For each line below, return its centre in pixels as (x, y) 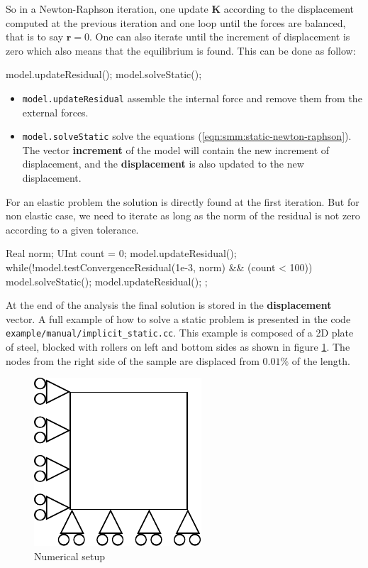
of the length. (321, 360)
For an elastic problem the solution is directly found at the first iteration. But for (183, 201)
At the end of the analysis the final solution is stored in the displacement (169, 305)
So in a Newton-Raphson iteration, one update (107, 9)
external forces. (55, 112)
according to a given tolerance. (72, 229)
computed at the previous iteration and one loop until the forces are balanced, (176, 22)
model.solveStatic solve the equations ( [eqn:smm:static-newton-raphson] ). (187, 136)
